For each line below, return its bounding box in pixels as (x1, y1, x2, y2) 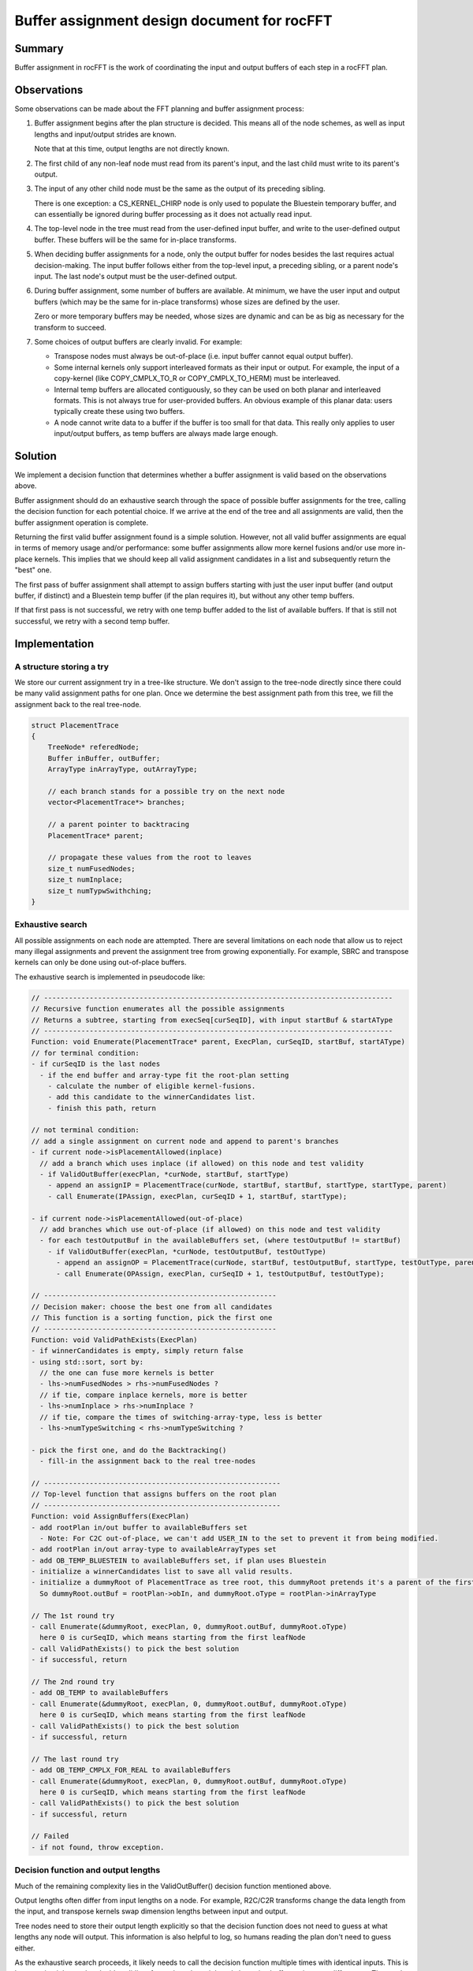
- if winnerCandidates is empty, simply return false (31, 1347, 244, 1355)
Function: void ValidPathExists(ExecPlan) (31, 1335, 198, 1344)
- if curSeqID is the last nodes (31, 1060, 161, 1068)
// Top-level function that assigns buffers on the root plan (31, 1490, 277, 1499)
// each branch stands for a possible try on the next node (47, 787, 285, 795)
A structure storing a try (14, 661, 110, 672)
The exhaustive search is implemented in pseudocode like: (14, 972, 205, 982)
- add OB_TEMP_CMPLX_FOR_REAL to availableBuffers (31, 1766, 232, 1775)
